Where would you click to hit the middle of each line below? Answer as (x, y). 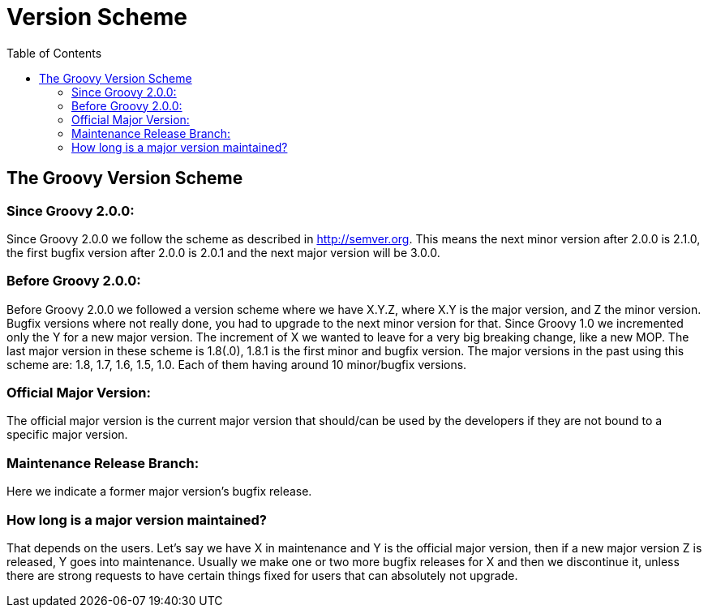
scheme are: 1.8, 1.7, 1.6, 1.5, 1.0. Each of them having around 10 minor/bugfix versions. (237, 364)
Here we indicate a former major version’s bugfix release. (159, 492)
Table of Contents (54, 53)
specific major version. (67, 435)
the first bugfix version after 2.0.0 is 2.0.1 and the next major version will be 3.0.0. (223, 252)
